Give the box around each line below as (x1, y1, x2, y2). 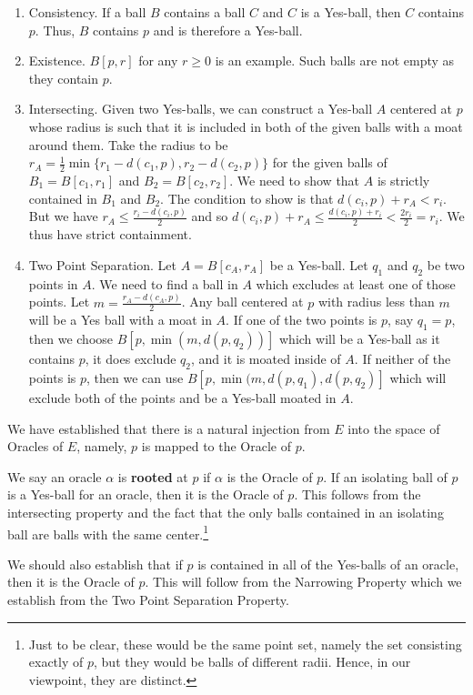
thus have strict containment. (28, 225, 192, 244)
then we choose (28, 329, 114, 348)
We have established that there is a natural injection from (7, 418, 330, 438)
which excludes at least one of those (256, 274, 456, 293)
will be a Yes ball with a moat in (28, 310, 212, 329)
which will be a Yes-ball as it (278, 329, 440, 348)
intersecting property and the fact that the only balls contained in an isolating (7, 503, 444, 521)
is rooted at (117, 467, 188, 486)
